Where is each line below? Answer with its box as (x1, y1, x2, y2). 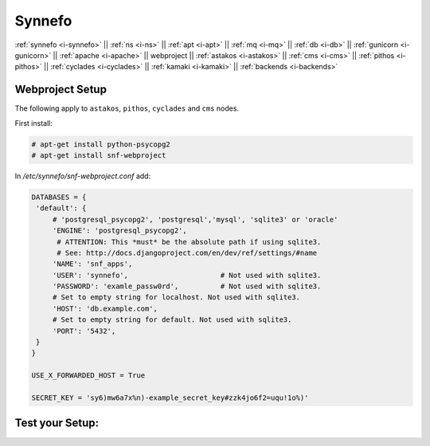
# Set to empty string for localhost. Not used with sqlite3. (52, 293, 301, 302)
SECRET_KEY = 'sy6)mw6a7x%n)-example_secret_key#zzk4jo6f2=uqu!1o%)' (31, 393, 309, 402)
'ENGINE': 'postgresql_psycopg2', (52, 226, 187, 235)
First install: (14, 118, 53, 127)
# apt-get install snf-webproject (31, 151, 166, 159)
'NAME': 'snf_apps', (52, 260, 133, 268)
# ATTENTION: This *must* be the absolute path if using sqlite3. (57, 237, 322, 246)
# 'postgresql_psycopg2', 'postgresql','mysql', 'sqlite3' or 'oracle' (52, 215, 338, 224)
